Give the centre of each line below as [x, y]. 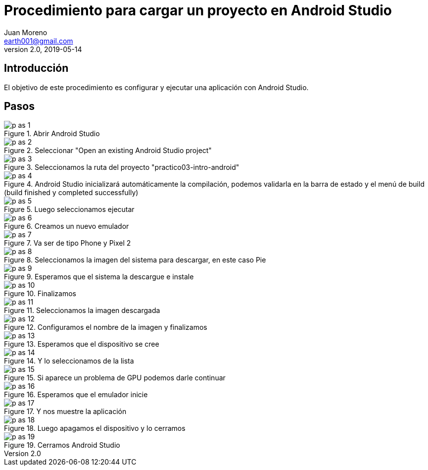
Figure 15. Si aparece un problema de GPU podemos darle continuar [115, 378]
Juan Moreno [26, 32]
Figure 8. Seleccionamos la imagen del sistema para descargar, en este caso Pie [135, 260]
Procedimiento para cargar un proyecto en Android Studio [198, 10]
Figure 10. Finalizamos [40, 294]
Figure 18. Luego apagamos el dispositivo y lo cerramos [95, 428]
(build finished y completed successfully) [71, 193]
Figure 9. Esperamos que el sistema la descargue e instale [99, 277]
